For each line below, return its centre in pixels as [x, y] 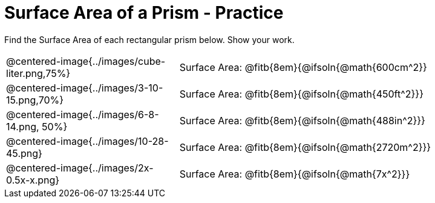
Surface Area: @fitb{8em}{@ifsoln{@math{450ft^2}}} [301, 94]
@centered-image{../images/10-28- [87, 141]
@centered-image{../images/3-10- [85, 88]
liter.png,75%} [38, 73]
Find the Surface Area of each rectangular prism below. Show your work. [149, 39]
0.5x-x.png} [33, 180]
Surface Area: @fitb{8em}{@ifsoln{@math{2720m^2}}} [305, 147]
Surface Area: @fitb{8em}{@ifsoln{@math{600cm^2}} [303, 67]
